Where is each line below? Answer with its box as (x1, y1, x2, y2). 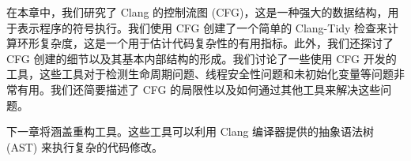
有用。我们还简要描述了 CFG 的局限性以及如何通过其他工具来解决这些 (17, 80, 381, 97)
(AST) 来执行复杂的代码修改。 (6, 138, 163, 155)
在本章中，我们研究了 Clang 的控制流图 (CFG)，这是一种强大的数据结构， (6, 4, 388, 20)
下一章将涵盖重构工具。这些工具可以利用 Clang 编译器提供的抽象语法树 (6, 123, 375, 140)
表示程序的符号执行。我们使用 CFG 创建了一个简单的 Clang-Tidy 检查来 (17, 19, 388, 36)
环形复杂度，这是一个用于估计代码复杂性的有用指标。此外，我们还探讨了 (17, 35, 394, 51)
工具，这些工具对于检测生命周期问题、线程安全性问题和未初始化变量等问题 (6, 66, 394, 82)
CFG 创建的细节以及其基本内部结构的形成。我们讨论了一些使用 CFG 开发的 (6, 50, 397, 66)
